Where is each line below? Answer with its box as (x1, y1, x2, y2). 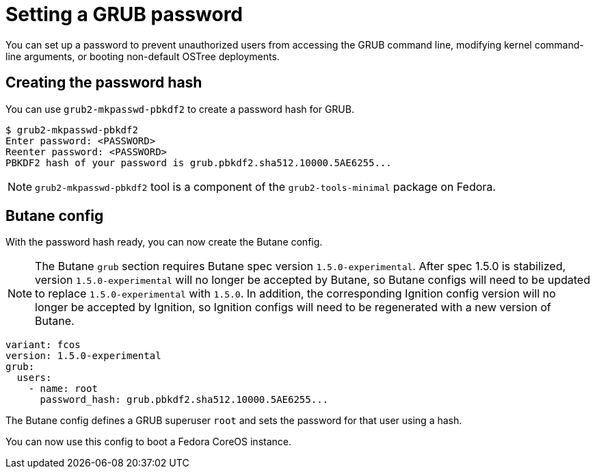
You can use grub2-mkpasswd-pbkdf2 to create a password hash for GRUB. (5, 103, 354, 115)
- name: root (28, 383, 98, 395)
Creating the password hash (5, 74, 202, 92)
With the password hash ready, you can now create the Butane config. (5, 236, 323, 248)
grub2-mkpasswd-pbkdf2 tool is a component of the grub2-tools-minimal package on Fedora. (35, 179, 496, 194)
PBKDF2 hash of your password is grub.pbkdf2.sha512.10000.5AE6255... (5, 157, 392, 168)
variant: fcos (5, 339, 81, 351)
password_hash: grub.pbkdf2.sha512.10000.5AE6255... (40, 394, 329, 406)
